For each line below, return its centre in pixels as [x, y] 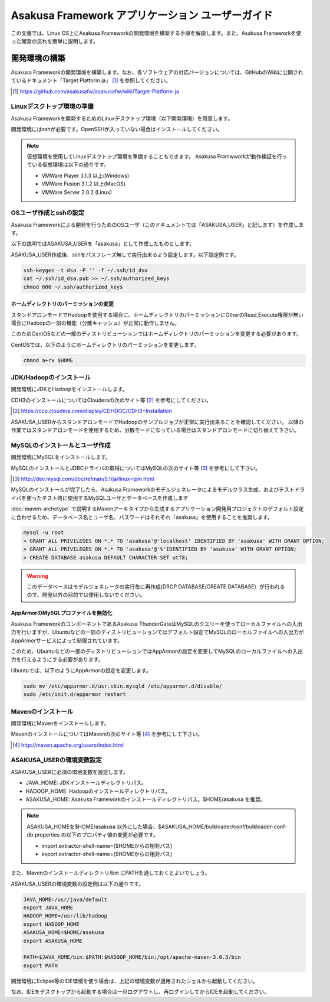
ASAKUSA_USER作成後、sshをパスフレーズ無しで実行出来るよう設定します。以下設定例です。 [125, 255]
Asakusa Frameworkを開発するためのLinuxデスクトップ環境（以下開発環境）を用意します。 [122, 118]
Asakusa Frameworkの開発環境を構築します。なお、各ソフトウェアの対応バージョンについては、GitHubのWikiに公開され [157, 72]
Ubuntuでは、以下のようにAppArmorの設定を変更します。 [81, 670]
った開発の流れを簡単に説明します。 [55, 41]
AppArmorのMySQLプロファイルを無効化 [62, 613]
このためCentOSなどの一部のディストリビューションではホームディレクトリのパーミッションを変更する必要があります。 [156, 334]
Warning [37, 575]
